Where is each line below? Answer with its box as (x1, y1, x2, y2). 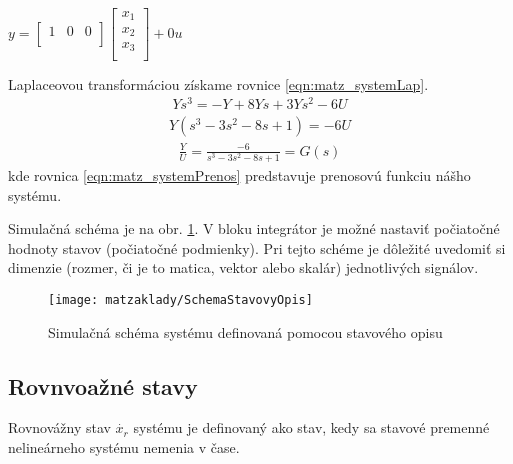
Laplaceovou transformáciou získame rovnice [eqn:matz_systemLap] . (8, 73, 429, 94)
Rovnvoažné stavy (8, 370, 198, 401)
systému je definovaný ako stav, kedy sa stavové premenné (133, 417, 490, 438)
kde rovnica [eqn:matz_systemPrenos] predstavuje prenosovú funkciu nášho (8, 164, 471, 185)
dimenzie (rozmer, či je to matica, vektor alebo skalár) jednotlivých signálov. (8, 257, 479, 278)
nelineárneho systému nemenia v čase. (8, 436, 240, 457)
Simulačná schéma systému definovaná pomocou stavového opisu (48, 321, 443, 342)
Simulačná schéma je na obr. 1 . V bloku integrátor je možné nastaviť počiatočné (8, 218, 500, 239)
